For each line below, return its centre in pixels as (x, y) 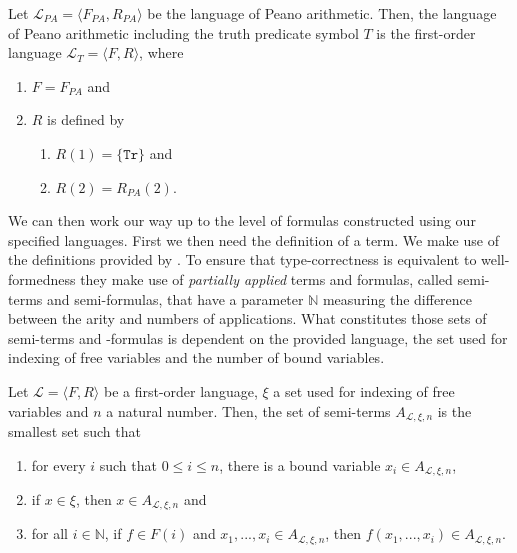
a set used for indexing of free (364, 390)
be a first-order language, (180, 390)
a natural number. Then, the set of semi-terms (248, 410)
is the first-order (426, 32)
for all (50, 533)
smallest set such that (74, 430)
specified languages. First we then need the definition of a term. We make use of (253, 239)
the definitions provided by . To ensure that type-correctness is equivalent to (242, 259)
